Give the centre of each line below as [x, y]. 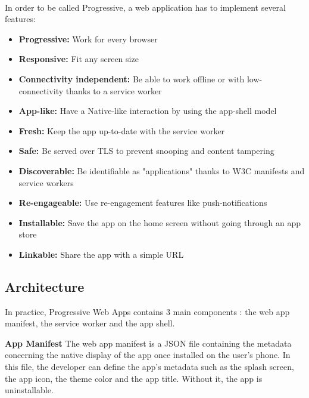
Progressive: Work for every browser [88, 38]
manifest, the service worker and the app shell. [90, 323]
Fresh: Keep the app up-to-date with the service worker [122, 130]
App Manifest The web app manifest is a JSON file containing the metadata [148, 343]
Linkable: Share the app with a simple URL [101, 254]
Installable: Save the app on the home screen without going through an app [160, 222]
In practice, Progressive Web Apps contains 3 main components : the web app [147, 311]
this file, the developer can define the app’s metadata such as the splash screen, [149, 367]
